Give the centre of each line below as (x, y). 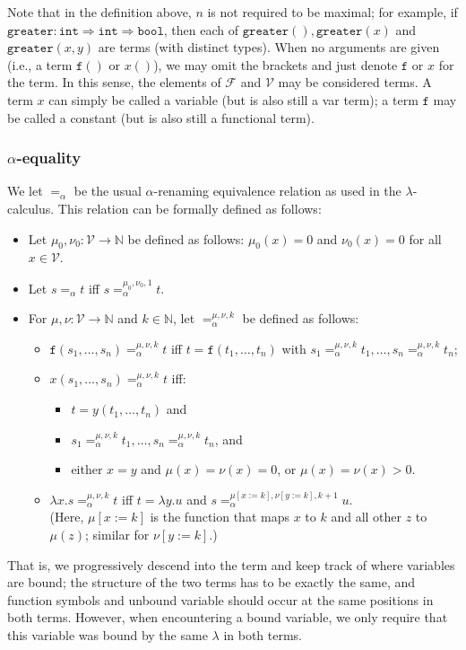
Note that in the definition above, (99, 12)
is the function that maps (220, 517)
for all (425, 238)
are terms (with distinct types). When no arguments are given (269, 47)
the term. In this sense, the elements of (114, 82)
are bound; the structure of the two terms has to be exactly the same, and (211, 582)
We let (25, 191)
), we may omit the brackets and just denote (276, 64)
